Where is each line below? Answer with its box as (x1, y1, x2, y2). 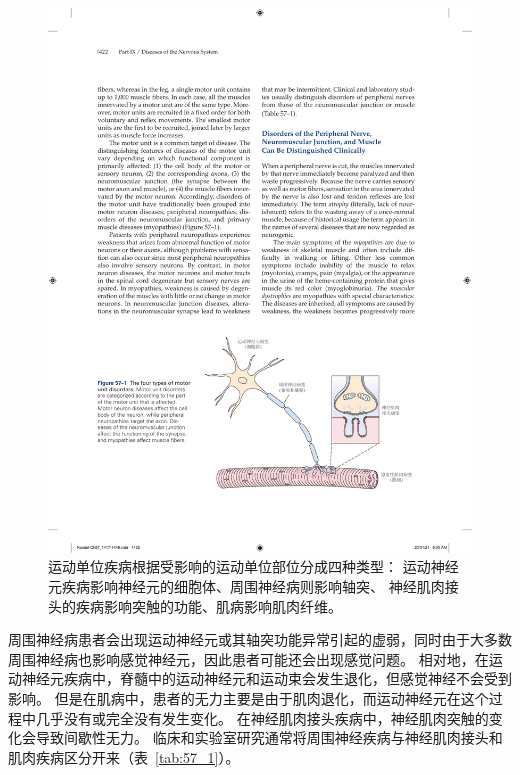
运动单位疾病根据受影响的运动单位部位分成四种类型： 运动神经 (48, 556, 459, 577)
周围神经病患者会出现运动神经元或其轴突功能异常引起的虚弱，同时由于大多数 (8, 629, 512, 650)
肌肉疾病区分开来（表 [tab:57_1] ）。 (8, 746, 240, 767)
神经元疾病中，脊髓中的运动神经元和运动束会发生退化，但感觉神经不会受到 (21, 668, 512, 689)
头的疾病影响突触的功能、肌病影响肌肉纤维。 (48, 595, 342, 616)
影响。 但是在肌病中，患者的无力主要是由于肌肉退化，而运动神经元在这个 (8, 687, 489, 708)
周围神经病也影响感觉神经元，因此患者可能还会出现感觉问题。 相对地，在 (8, 648, 489, 669)
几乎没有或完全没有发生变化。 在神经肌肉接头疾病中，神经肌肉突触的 (35, 707, 489, 728)
